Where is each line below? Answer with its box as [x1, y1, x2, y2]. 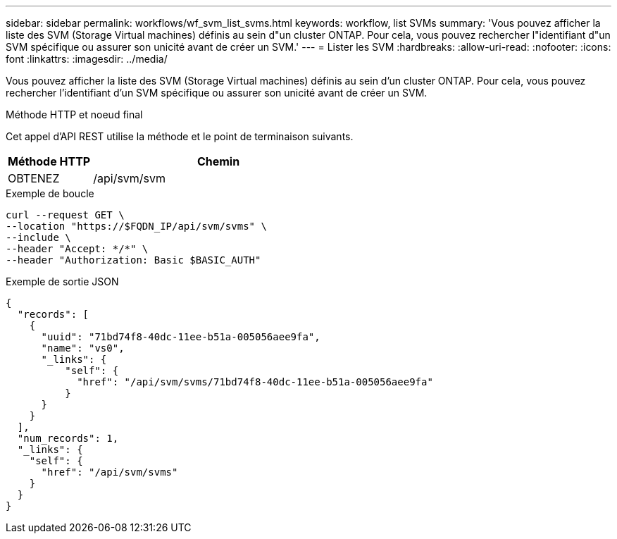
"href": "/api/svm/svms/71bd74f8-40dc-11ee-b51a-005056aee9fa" [77, 376, 433, 388]
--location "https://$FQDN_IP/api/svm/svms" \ [6, 221, 267, 232]
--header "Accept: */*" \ [6, 243, 149, 254]
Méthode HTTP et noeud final [6, 109, 143, 120]
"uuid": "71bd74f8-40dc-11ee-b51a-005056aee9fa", [41, 331, 320, 342]
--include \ [6, 232, 71, 243]
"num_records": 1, [17, 433, 119, 444]
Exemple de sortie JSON [6, 275, 119, 287]
